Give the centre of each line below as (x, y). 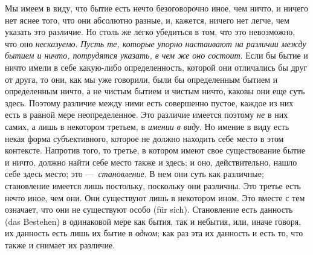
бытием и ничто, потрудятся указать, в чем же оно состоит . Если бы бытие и (156, 55)
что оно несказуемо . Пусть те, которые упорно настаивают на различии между (156, 43)
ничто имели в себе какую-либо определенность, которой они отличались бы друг (156, 67)
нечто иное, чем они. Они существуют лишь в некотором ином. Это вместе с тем (155, 197)
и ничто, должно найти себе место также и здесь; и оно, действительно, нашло (151, 162)
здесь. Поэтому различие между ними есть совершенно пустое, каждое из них (149, 102)
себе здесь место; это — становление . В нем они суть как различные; (134, 174)
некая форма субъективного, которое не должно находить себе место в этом (144, 138)
